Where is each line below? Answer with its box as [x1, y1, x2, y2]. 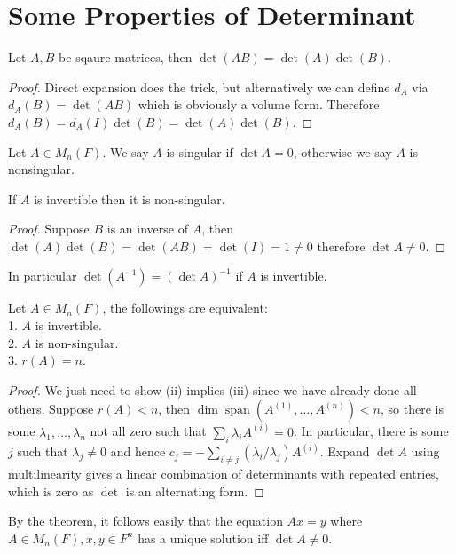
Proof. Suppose [8, 219, 90, 238]
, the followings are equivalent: [102, 298, 268, 317]
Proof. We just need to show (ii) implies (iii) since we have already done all [8, 380, 417, 399]
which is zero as [8, 481, 94, 500]
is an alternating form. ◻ [125, 481, 264, 500]
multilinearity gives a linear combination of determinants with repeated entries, [8, 463, 439, 482]
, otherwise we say [293, 142, 392, 161]
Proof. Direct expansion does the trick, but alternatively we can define [8, 77, 390, 96]
